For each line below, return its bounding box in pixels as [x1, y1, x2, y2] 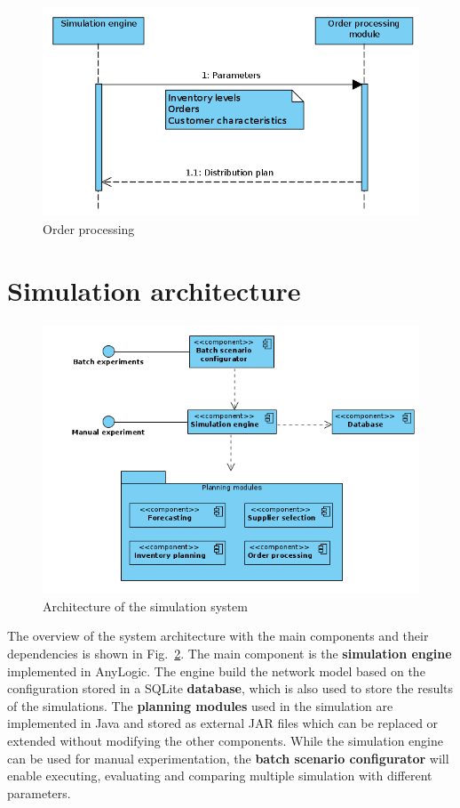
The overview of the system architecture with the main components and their [7, 626, 429, 645]
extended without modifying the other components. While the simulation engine [7, 731, 444, 749]
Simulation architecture [7, 271, 301, 308]
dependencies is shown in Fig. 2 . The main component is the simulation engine [7, 643, 452, 662]
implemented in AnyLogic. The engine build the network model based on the [7, 661, 425, 680]
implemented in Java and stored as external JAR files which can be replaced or [7, 714, 439, 732]
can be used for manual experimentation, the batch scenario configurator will [7, 748, 449, 767]
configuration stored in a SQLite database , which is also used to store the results [7, 679, 454, 698]
